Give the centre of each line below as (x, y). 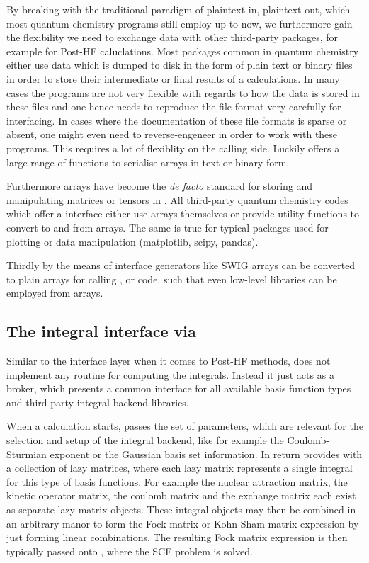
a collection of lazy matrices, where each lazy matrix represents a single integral (180, 468)
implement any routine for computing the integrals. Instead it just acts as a (170, 374)
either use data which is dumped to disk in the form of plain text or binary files (180, 65)
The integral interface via (101, 331)
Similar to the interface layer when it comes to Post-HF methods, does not (169, 361)
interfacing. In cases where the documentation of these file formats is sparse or (177, 120)
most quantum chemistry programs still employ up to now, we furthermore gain (180, 23)
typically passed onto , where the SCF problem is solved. (130, 551)
